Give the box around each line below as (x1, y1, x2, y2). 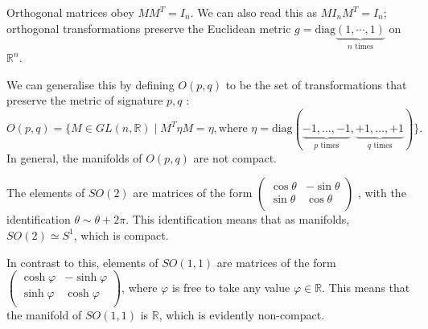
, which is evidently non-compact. (158, 306, 325, 323)
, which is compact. (73, 226, 169, 243)
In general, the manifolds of (6, 149, 142, 166)
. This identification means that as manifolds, (126, 211, 350, 228)
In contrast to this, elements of (6, 253, 158, 270)
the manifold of (6, 306, 82, 323)
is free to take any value (171, 278, 290, 295)
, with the (357, 184, 406, 201)
